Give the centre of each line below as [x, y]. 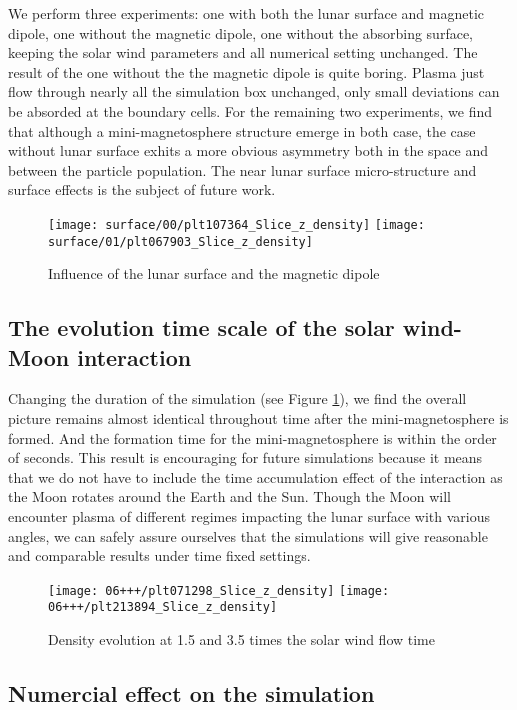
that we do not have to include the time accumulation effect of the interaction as [255, 476]
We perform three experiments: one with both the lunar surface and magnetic [246, 13]
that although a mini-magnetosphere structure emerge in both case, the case [242, 130]
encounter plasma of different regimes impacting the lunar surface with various [249, 516]
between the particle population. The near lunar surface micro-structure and [242, 169]
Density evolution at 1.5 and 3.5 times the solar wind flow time [242, 639]
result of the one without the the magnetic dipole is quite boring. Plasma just [246, 71]
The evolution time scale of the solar [201, 327]
